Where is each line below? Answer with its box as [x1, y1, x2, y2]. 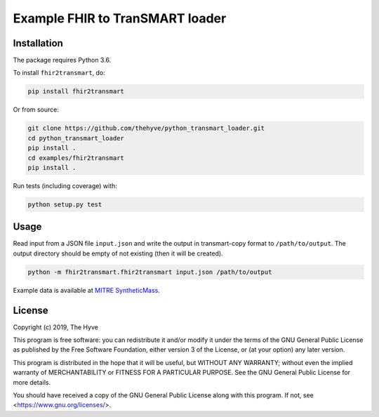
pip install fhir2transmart [27, 88, 124, 95]
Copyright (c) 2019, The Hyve [13, 323, 98, 331]
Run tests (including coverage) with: [13, 181, 117, 190]
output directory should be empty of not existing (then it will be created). [13, 249, 224, 258]
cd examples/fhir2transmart [27, 154, 124, 161]
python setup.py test [27, 200, 102, 208]
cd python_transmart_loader [27, 134, 124, 142]
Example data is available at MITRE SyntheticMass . [13, 286, 161, 294]
